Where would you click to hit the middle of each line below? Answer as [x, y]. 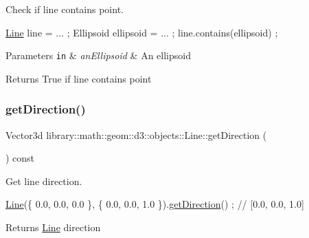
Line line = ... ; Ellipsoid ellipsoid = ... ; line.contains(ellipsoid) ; [142, 32]
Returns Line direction [53, 227]
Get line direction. [44, 181]
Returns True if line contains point [79, 78]
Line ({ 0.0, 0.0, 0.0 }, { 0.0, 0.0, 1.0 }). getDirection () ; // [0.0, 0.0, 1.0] [155, 204]
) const [20, 158]
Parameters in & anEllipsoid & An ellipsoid [98, 55]
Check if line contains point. [65, 9]
